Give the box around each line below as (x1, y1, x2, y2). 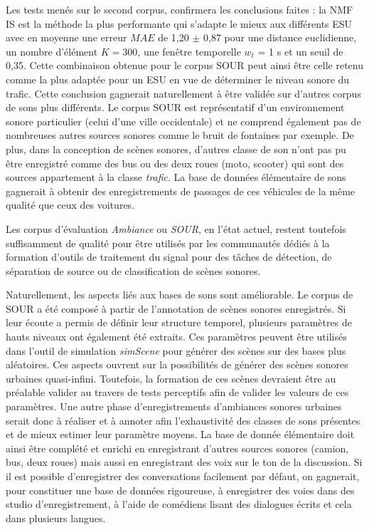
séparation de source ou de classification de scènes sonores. (6, 263, 261, 278)
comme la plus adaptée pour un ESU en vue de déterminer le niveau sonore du (6, 71, 350, 86)
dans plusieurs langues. (6, 510, 106, 525)
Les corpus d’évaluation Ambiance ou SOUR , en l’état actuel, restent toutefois (6, 221, 346, 236)
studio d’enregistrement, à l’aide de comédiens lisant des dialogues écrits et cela (6, 497, 352, 511)
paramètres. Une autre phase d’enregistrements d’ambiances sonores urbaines (6, 399, 342, 414)
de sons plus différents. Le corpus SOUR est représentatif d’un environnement (6, 100, 345, 115)
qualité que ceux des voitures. (6, 197, 135, 212)
